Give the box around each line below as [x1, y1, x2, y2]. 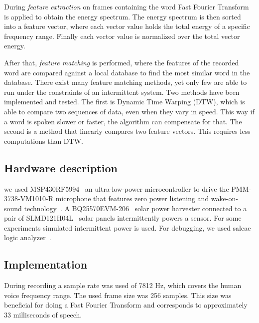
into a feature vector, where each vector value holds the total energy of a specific [4, 21, 250, 31]
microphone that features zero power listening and [55, 193, 209, 204]
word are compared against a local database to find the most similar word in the [4, 67, 250, 77]
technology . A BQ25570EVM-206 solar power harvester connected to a [24, 203, 247, 213]
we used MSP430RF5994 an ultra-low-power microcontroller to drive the [4, 183, 229, 194]
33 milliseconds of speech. [4, 310, 82, 320]
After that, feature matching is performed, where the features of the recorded [4, 57, 239, 67]
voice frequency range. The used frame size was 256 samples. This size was [4, 290, 232, 300]
